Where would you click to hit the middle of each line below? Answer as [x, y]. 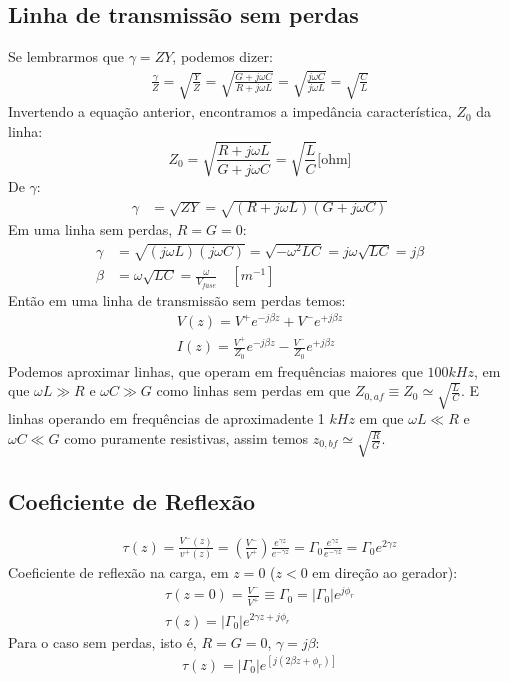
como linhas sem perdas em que [253, 390]
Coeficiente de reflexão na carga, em [118, 572]
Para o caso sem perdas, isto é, [102, 641]
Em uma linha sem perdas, [90, 229]
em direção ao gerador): [385, 572]
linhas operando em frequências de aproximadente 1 [166, 418]
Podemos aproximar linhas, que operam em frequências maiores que [215, 370]
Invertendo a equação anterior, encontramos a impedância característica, [230, 111]
